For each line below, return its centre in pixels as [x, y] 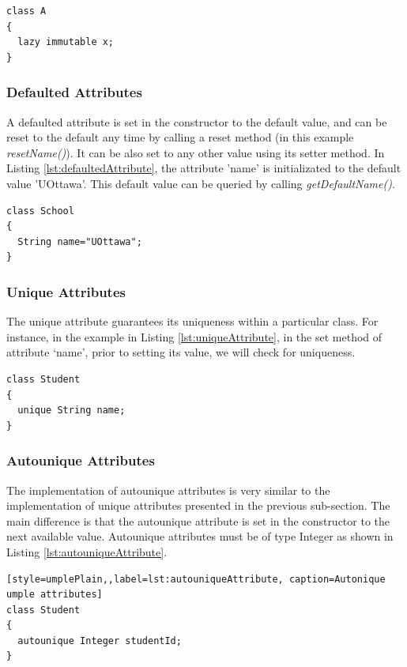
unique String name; [72, 411]
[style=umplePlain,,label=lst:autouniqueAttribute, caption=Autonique [196, 579]
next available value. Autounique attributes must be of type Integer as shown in [200, 536]
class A [26, 11]
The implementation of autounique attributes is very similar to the [168, 490]
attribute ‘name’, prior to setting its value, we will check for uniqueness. [181, 352]
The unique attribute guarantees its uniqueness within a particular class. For [192, 321]
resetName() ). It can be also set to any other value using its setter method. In [196, 152]
